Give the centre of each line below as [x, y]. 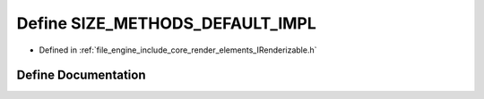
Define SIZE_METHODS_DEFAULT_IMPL [167, 23]
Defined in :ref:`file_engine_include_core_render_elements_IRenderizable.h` [178, 50]
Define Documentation [81, 75]
